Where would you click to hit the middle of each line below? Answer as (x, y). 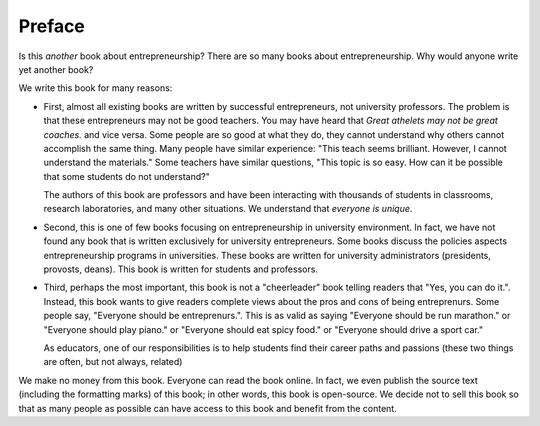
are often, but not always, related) (113, 362)
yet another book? (56, 69)
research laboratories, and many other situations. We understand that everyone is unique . (228, 209)
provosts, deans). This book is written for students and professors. (181, 269)
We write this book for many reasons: (95, 88)
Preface (51, 26)
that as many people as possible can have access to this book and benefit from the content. (207, 408)
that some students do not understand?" (126, 176)
